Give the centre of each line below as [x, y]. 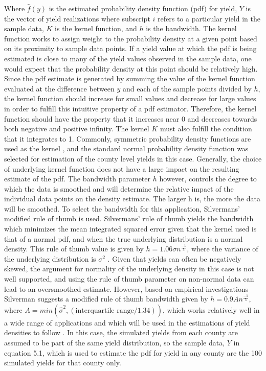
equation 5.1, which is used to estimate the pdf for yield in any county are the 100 [133, 352]
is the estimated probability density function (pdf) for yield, [143, 8]
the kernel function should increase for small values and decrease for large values [130, 98]
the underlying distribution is [50, 258]
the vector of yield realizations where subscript [77, 18]
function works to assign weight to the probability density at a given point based [131, 38]
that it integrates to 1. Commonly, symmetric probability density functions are [128, 138]
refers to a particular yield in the [209, 18]
